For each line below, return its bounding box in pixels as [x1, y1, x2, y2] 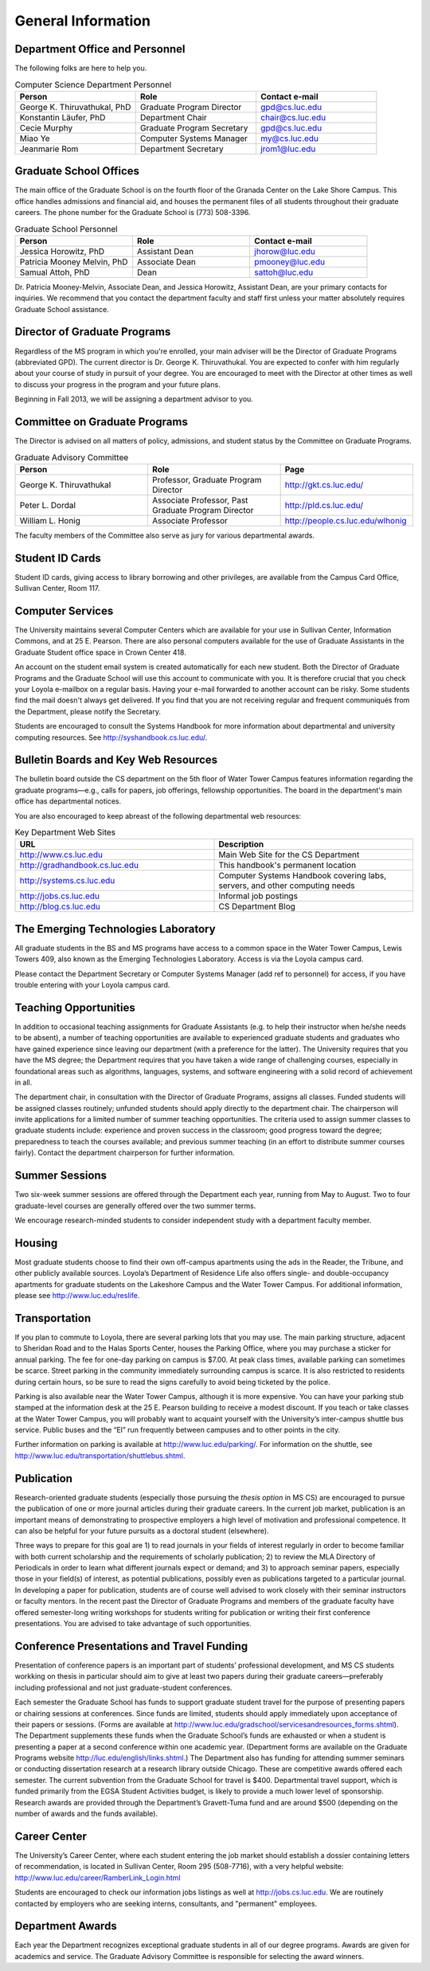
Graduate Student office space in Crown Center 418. [14, 647, 186, 657]
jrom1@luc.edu [260, 143, 316, 154]
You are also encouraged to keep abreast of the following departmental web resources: [14, 811, 302, 820]
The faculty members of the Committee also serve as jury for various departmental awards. [14, 530, 315, 540]
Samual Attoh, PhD [19, 267, 91, 278]
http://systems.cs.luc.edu [19, 875, 115, 886]
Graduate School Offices [14, 164, 139, 178]
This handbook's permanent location [218, 860, 357, 871]
